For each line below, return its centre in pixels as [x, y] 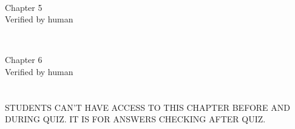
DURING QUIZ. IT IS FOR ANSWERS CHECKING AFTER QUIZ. [135, 119]
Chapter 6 [24, 60]
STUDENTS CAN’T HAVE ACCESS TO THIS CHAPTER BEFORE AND [147, 107]
